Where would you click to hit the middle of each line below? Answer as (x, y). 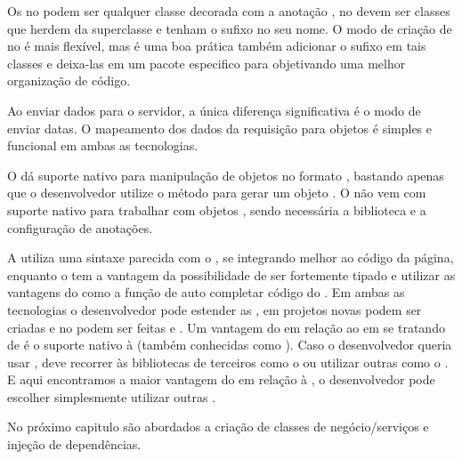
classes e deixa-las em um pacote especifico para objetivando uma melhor (207, 63)
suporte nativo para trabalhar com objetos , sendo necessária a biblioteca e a (217, 209)
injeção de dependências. (74, 444)
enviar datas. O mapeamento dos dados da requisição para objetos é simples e (220, 128)
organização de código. (69, 81)
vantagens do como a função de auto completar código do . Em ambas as (206, 292)
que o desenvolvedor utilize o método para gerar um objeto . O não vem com (217, 193)
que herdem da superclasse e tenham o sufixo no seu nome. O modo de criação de (230, 28)
